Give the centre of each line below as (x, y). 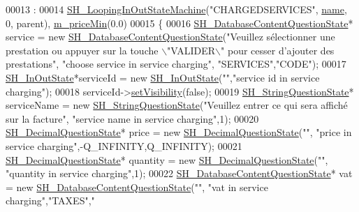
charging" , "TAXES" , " (50, 200)
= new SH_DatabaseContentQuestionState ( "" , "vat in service (137, 187)
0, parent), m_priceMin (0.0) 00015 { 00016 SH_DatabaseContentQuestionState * (179, 23)
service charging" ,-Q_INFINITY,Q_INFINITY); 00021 (124, 145)
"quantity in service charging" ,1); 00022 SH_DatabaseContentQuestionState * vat (179, 173)
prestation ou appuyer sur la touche (82, 50)
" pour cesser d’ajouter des (278, 50)
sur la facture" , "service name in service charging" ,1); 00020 (132, 118)
